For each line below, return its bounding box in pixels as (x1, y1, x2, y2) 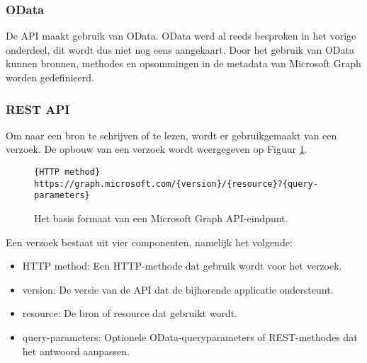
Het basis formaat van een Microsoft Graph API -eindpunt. (34, 210, 288, 225)
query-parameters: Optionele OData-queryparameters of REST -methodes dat (22, 329, 358, 344)
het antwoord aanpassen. (22, 343, 130, 358)
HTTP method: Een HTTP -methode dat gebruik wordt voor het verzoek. (22, 258, 342, 273)
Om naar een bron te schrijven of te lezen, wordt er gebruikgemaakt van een (6, 127, 337, 142)
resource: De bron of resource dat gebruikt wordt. (22, 306, 237, 321)
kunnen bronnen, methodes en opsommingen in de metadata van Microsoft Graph (6, 56, 361, 71)
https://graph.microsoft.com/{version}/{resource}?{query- (34, 178, 318, 189)
